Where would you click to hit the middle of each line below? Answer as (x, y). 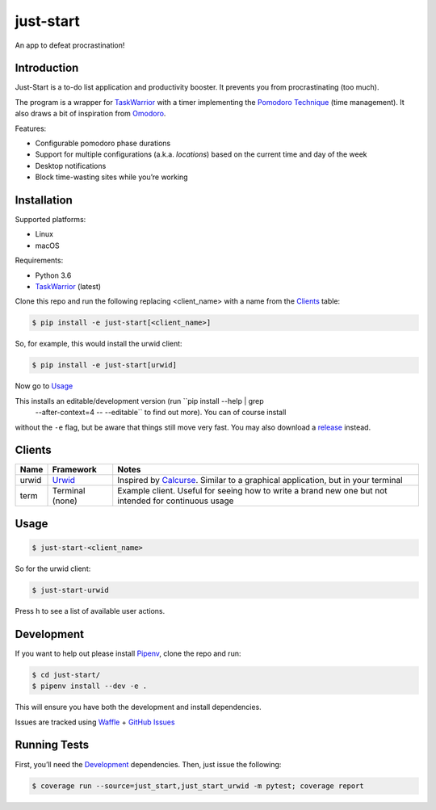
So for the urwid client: (53, 569)
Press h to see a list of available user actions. (90, 611)
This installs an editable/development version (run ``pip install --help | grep (139, 401)
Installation (44, 200)
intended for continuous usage (176, 501)
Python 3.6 (53, 275)
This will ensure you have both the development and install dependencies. (138, 707)
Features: (31, 128)
